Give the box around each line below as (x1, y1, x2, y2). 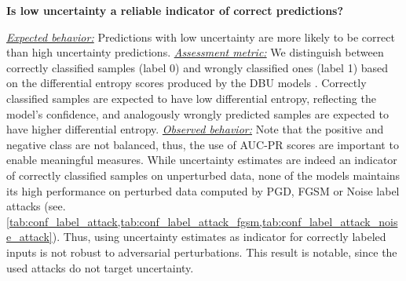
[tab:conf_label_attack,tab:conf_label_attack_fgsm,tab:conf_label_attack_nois (6, 213, 398, 229)
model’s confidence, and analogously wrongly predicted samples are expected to (6, 105, 389, 122)
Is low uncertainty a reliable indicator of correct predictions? (6, 2, 344, 18)
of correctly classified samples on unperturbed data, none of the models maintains (6, 166, 401, 183)
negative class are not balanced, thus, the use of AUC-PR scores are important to (6, 136, 399, 152)
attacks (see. (6, 198, 66, 214)
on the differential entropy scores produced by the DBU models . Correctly (6, 75, 367, 91)
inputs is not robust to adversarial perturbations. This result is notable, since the (6, 243, 397, 260)
